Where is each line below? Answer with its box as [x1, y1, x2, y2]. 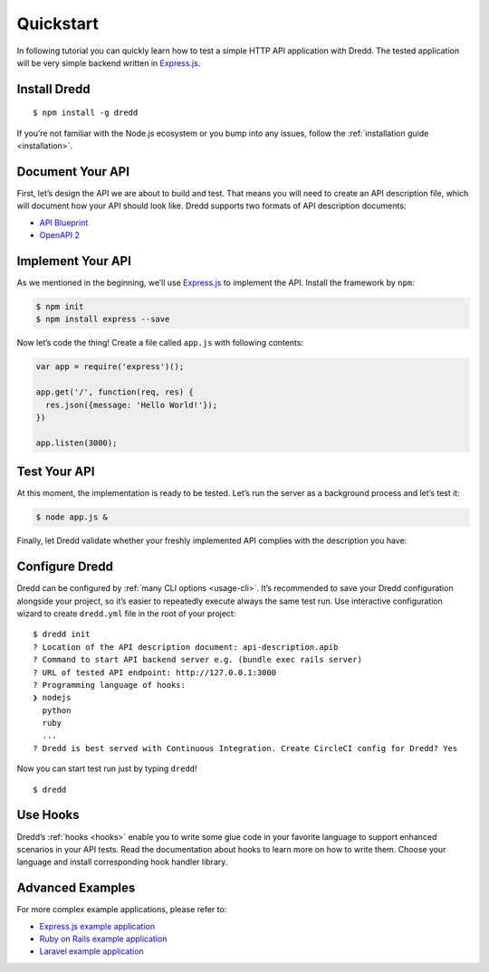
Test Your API [16, 464, 95, 480]
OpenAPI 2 [39, 230, 81, 241]
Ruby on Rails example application [39, 933, 168, 945]
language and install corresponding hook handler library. [16, 856, 228, 868]
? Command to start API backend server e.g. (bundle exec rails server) [33, 654, 362, 665]
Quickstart [16, 14, 100, 33]
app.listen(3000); [35, 437, 118, 448]
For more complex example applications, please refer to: [16, 904, 227, 915]
